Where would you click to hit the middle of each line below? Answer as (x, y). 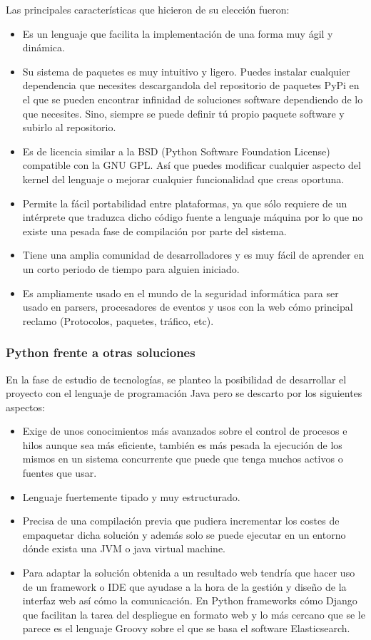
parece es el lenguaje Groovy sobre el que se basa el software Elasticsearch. (186, 628)
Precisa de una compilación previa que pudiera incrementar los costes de (181, 521)
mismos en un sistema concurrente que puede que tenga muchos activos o (183, 459)
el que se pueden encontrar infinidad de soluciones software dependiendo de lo (193, 99)
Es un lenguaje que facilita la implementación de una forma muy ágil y (178, 33)
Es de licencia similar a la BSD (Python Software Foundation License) (176, 151)
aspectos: (25, 407)
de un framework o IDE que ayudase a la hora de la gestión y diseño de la (184, 586)
